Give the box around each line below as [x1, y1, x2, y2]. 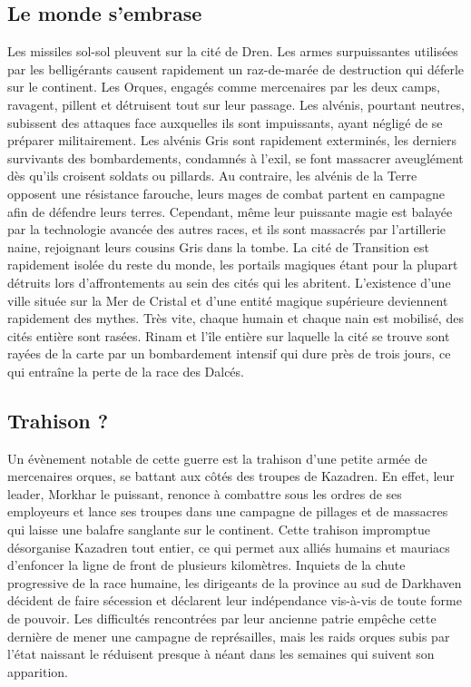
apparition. [7, 662, 68, 681]
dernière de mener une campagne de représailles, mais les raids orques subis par [7, 626, 450, 645]
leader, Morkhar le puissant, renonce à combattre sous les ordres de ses [7, 484, 402, 503]
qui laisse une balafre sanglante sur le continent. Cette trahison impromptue [7, 520, 431, 539]
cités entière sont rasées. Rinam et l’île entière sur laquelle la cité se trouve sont [7, 326, 450, 345]
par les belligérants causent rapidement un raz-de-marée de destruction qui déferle [7, 59, 465, 78]
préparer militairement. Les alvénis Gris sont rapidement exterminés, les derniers [7, 131, 457, 150]
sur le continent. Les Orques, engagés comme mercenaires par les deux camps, [7, 77, 440, 96]
